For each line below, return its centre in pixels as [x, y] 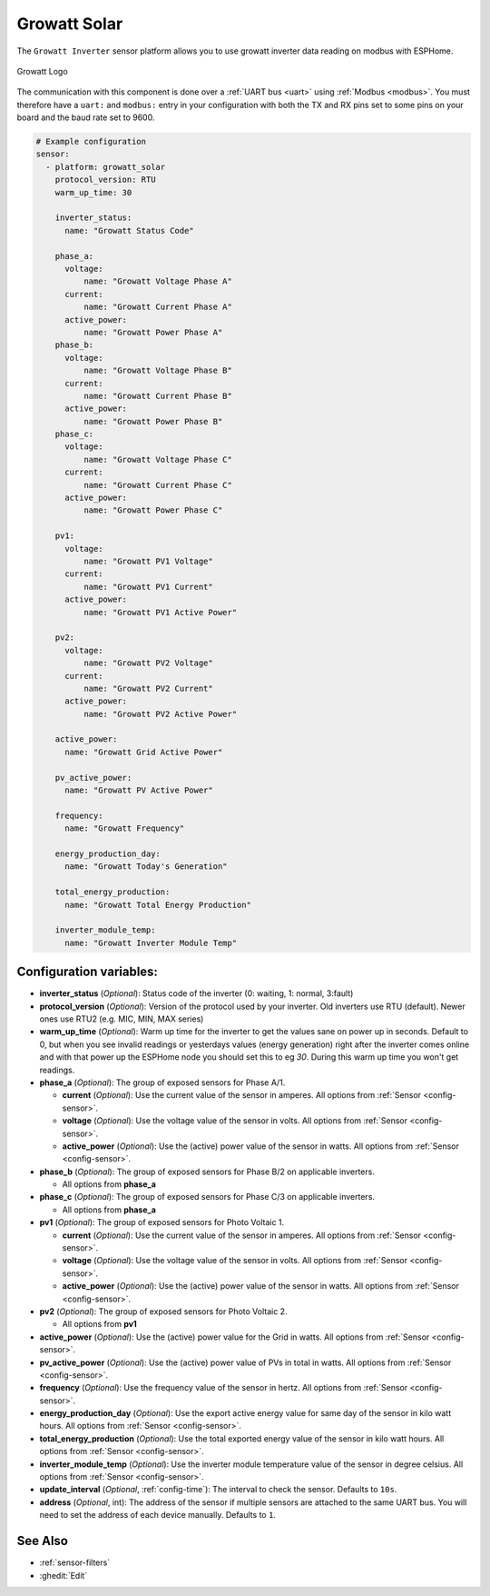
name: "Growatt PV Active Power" [139, 790]
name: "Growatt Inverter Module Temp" [151, 943]
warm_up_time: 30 [93, 192]
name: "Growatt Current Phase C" [158, 485]
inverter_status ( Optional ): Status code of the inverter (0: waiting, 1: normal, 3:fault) [196, 993]
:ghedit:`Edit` [64, 1575]
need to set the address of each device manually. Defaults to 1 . [158, 1515]
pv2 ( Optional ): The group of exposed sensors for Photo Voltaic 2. [163, 1311]
